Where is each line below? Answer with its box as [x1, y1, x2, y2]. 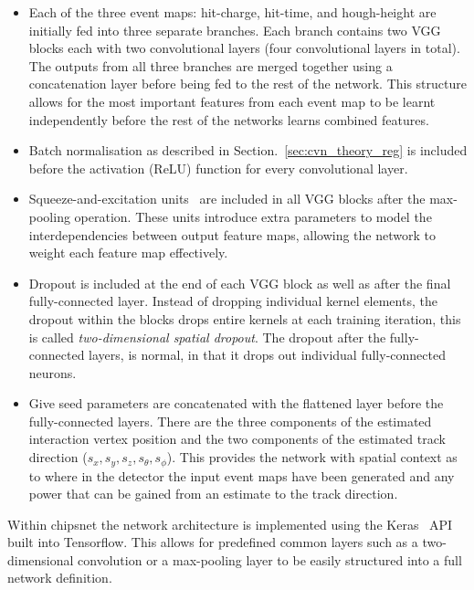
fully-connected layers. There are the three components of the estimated [28, 411, 432, 430]
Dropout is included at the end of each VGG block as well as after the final [28, 273, 451, 292]
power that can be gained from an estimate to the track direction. [28, 484, 398, 503]
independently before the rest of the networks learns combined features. [28, 110, 429, 129]
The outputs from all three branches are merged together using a [28, 56, 393, 75]
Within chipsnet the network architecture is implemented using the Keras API [7, 514, 453, 533]
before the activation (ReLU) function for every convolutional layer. [28, 158, 408, 177]
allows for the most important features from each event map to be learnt [28, 91, 436, 111]
